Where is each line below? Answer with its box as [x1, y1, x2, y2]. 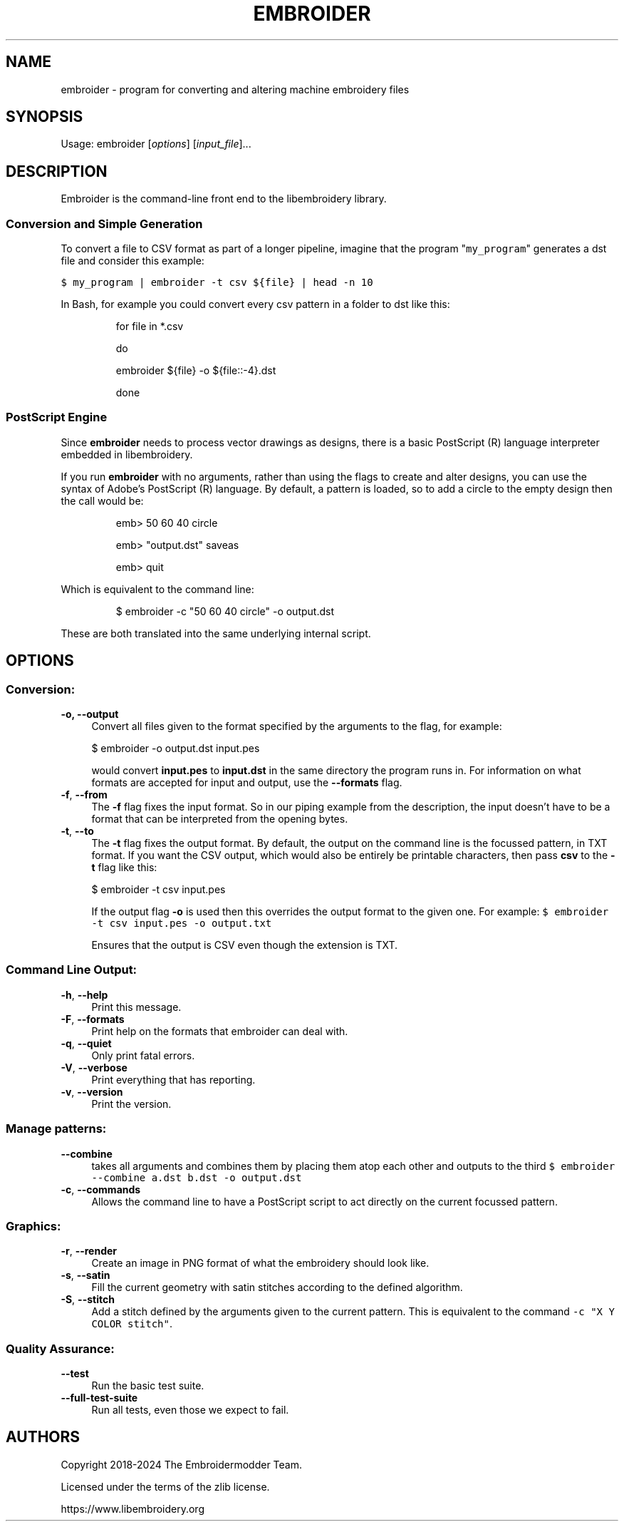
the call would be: [61, 494, 144, 507]
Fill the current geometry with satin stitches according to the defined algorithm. [91, 1281, 463, 1294]
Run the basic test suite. [91, 1379, 204, 1392]
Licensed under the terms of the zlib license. [61, 1480, 270, 1493]
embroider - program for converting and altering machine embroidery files [61, 83, 410, 96]
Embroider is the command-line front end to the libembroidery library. [61, 192, 387, 205]
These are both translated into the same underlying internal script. [61, 627, 371, 639]
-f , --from [61, 788, 108, 801]
